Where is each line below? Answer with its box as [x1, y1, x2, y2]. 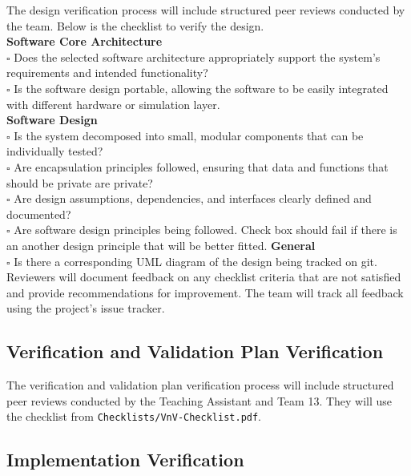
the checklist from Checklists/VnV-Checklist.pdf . [6, 408, 262, 425]
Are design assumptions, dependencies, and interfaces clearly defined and [14, 190, 372, 207]
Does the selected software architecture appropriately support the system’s [14, 48, 381, 65]
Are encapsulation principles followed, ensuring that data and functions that [14, 158, 389, 175]
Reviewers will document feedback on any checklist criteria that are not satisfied [6, 268, 401, 285]
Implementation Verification [6, 447, 244, 472]
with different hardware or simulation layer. [6, 95, 220, 112]
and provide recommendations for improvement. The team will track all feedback [6, 284, 404, 301]
